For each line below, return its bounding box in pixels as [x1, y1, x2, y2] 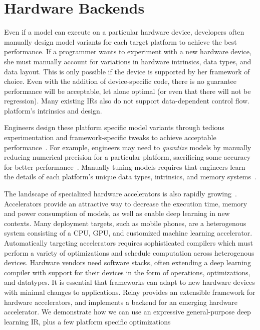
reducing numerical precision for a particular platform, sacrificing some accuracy [4, 152, 251, 162]
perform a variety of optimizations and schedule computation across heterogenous [4, 247, 254, 258]
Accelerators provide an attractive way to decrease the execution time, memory [4, 198, 247, 208]
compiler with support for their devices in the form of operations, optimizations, [4, 267, 250, 277]
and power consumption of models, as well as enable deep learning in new [4, 208, 230, 218]
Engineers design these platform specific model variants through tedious [4, 122, 224, 133]
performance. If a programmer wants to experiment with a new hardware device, [4, 46, 251, 57]
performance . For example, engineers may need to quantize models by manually [4, 142, 251, 152]
